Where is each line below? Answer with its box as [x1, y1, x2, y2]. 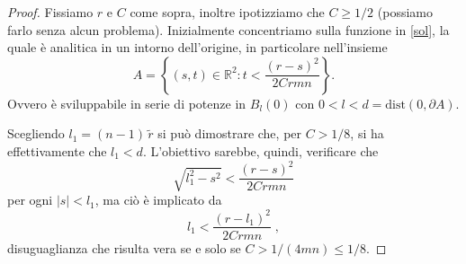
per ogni [7, 190, 53, 209]
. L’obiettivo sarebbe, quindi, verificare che [142, 141, 379, 160]
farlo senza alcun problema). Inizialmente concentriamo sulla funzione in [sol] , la [7, 20, 450, 39]
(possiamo [377, 3, 433, 21]
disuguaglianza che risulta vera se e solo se [7, 238, 241, 257]
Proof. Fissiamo [7, 3, 94, 21]
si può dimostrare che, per [157, 124, 302, 143]
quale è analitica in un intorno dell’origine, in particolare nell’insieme [7, 38, 388, 57]
